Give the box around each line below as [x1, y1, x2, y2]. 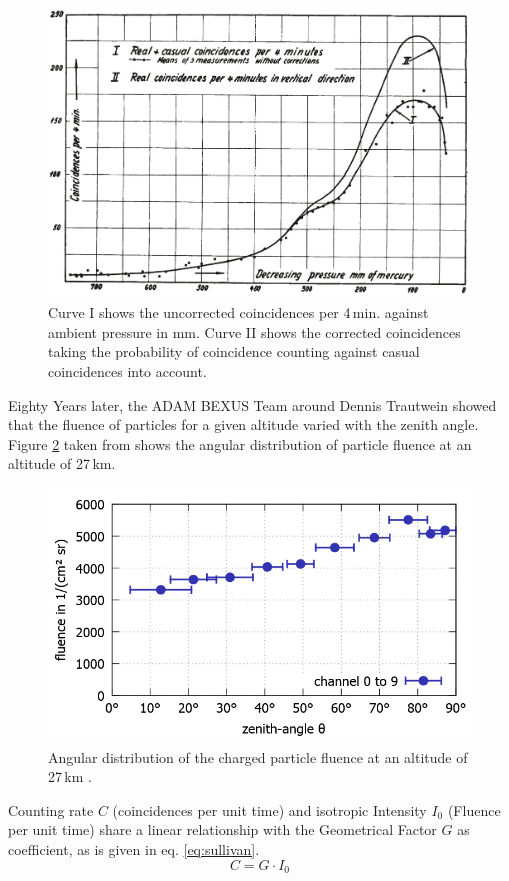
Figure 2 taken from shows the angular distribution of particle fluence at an [8, 433, 472, 454]
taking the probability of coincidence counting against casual [48, 341, 420, 362]
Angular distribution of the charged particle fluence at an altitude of [48, 746, 468, 767]
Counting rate [8, 799, 94, 820]
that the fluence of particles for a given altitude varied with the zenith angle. [8, 414, 479, 435]
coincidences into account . [48, 360, 207, 381]
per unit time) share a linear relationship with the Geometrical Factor [8, 819, 437, 840]
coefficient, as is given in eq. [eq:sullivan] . [8, 838, 260, 859]
